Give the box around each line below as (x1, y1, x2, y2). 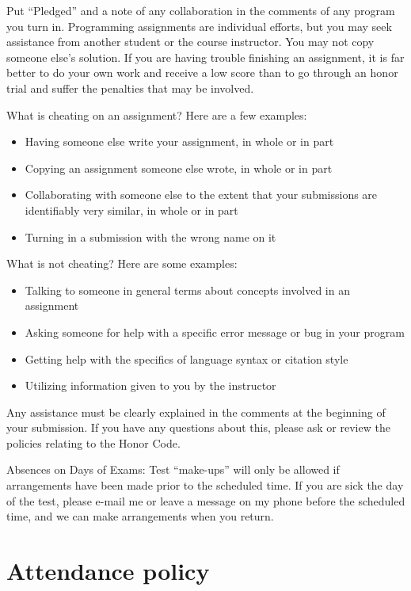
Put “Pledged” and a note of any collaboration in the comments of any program (6, 2, 395, 18)
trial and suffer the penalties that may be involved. (6, 79, 254, 96)
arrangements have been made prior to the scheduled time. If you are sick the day (6, 477, 404, 494)
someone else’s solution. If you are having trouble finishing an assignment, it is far (6, 48, 405, 65)
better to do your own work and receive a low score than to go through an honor (6, 64, 398, 81)
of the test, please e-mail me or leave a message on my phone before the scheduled (6, 492, 405, 509)
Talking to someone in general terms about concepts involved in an (25, 281, 350, 298)
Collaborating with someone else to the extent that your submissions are (25, 186, 378, 203)
